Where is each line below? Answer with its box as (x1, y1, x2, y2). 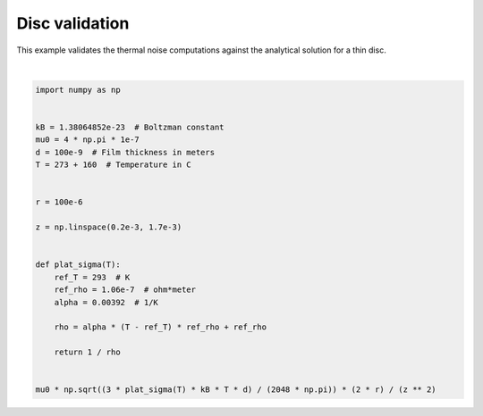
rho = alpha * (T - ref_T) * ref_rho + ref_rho (54, 322, 267, 332)
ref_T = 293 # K (54, 272, 131, 282)
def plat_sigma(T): (35, 260, 121, 270)
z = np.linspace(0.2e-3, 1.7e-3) (35, 222, 182, 232)
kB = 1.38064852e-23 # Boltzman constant (35, 122, 225, 133)
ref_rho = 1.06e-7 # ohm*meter (54, 285, 197, 295)
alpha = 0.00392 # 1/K (54, 297, 158, 307)
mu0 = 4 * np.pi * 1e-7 (35, 135, 140, 145)
